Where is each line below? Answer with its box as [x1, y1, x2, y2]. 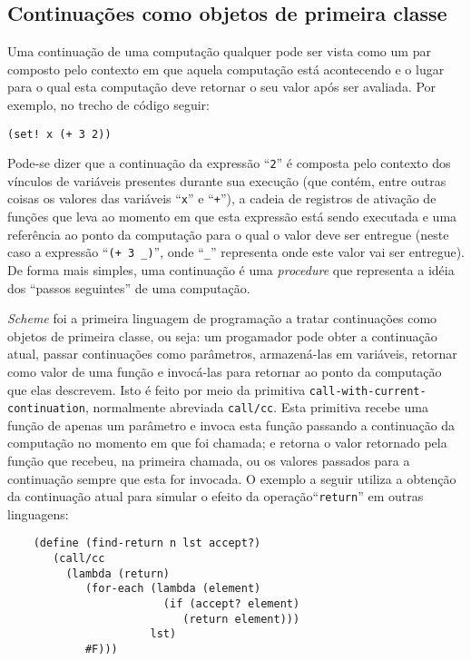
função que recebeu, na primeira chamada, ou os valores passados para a [7, 451, 410, 470]
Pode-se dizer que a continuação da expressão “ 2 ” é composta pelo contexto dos [7, 153, 451, 173]
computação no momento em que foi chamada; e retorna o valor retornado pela [7, 433, 447, 452]
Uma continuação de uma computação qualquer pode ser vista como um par [7, 42, 431, 61]
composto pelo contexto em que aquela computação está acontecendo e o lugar [7, 59, 445, 78]
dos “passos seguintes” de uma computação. [7, 278, 250, 297]
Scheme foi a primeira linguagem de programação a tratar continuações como [7, 309, 437, 328]
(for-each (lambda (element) [84, 582, 261, 596]
